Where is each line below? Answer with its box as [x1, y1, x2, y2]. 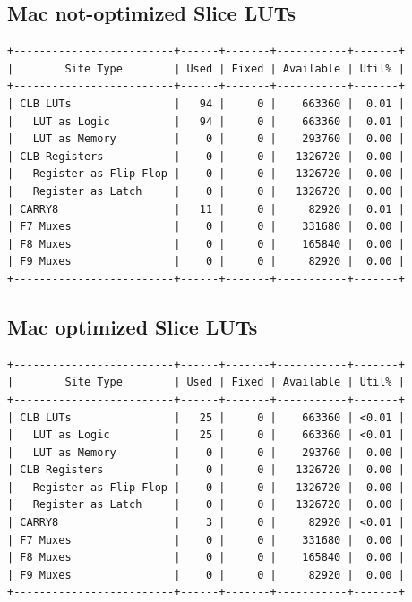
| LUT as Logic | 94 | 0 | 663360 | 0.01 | [7, 114, 405, 128]
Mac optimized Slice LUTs [7, 312, 258, 340]
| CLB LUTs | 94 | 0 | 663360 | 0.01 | [7, 97, 405, 110]
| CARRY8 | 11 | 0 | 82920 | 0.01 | [7, 202, 405, 216]
